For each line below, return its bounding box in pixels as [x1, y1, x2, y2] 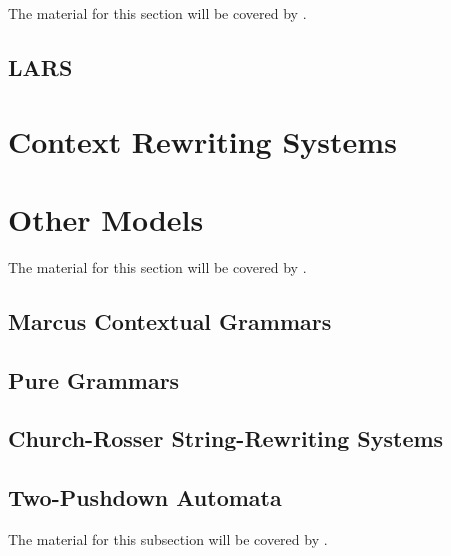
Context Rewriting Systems [8, 120, 397, 161]
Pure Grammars [8, 364, 180, 395]
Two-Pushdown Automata [8, 482, 282, 513]
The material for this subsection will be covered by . [8, 529, 328, 550]
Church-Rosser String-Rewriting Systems [8, 423, 444, 454]
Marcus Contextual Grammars [8, 305, 332, 336]
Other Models [8, 198, 204, 239]
